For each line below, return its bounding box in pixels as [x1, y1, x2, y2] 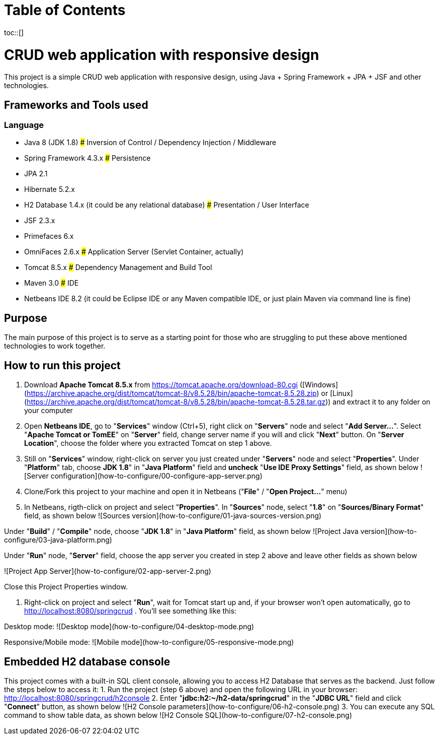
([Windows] [299, 380, 338, 389]
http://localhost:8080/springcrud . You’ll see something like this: [24, 607, 237, 616]
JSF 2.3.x [24, 216, 55, 225]
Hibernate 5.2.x [24, 185, 75, 194]
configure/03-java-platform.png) [4, 535, 112, 545]
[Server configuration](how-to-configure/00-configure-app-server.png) [24, 472, 262, 481]
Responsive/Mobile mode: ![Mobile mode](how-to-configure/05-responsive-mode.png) [4, 638, 294, 647]
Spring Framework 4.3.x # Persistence [24, 154, 151, 163]
